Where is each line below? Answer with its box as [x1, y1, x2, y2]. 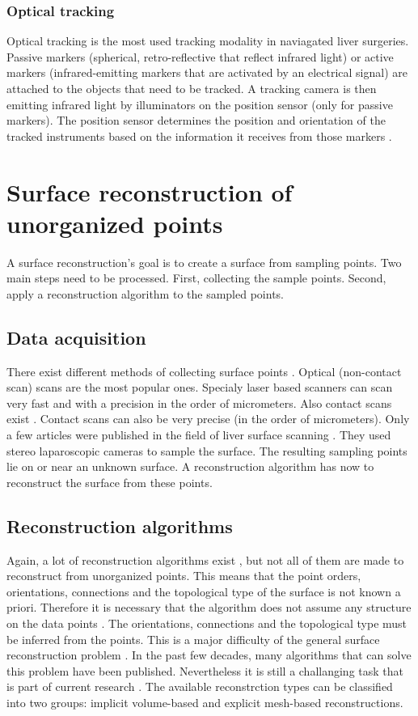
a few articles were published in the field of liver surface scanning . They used [6, 426, 391, 443]
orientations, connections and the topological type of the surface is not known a [6, 583, 401, 599]
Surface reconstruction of [6, 175, 293, 208]
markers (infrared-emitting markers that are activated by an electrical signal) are [6, 64, 408, 81]
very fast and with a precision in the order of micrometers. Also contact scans [6, 394, 392, 411]
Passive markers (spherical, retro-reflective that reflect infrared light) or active [6, 48, 394, 65]
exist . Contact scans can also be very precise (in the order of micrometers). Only [6, 410, 410, 427]
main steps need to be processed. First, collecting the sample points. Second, [6, 269, 386, 286]
